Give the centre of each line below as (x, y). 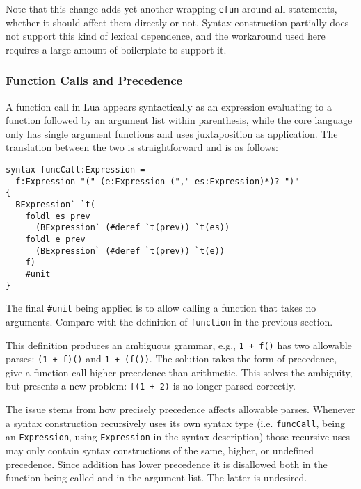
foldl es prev (58, 216)
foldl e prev (55, 239)
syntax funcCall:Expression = (75, 170)
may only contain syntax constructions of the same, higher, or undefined (160, 450)
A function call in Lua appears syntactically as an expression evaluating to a (169, 106)
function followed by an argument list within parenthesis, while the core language (179, 120)
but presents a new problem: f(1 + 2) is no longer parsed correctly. (151, 386)
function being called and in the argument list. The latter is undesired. (157, 478)
